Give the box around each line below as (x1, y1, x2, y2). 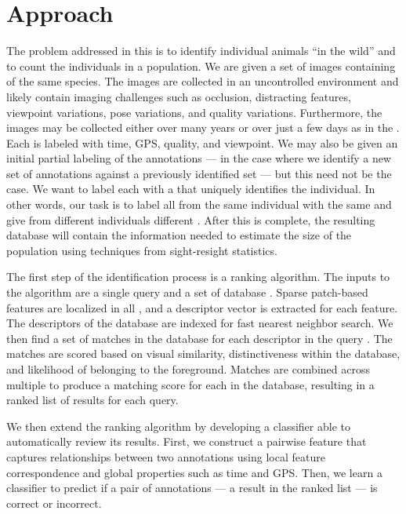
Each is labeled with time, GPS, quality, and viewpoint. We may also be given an (6, 134, 398, 151)
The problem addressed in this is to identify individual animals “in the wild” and (6, 42, 396, 59)
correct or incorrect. (6, 494, 102, 511)
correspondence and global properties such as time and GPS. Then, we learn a (6, 464, 382, 480)
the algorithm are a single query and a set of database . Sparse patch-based (6, 284, 368, 301)
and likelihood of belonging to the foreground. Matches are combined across (6, 361, 370, 377)
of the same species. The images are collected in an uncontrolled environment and (6, 73, 399, 89)
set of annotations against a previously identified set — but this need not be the (6, 165, 392, 181)
